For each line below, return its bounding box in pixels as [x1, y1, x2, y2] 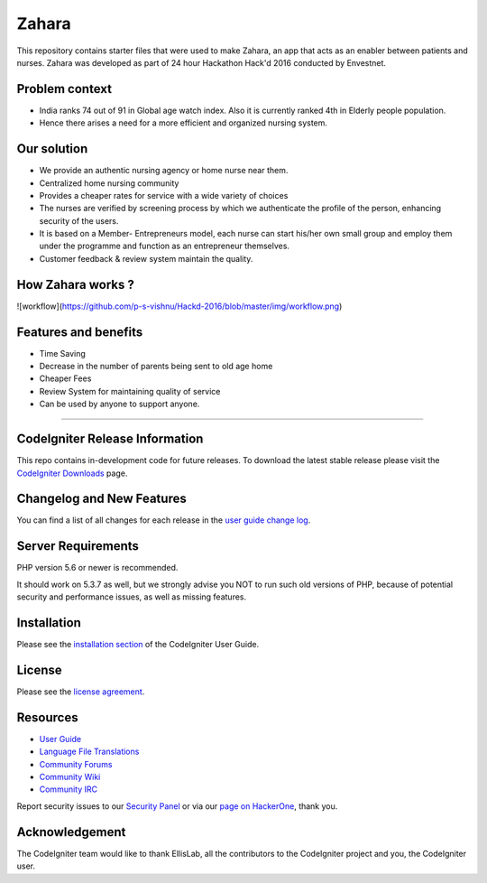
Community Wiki [39, 772, 101, 783]
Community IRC [39, 784, 98, 795]
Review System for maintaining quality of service [39, 386, 221, 396]
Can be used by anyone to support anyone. [39, 398, 200, 410]
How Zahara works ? [16, 276, 134, 293]
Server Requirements [16, 538, 140, 554]
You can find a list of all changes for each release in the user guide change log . [16, 515, 311, 525]
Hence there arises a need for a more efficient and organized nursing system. [39, 117, 328, 128]
